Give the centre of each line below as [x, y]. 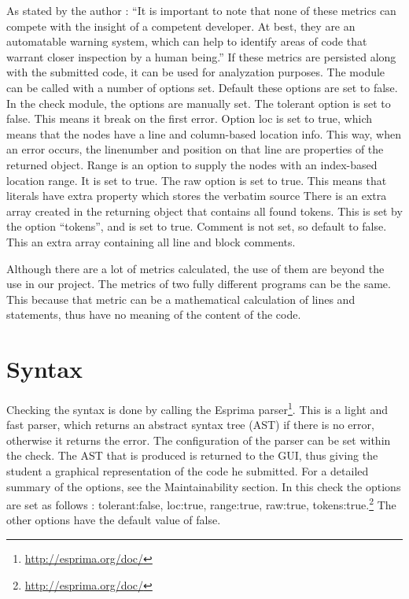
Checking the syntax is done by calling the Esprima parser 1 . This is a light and [197, 408]
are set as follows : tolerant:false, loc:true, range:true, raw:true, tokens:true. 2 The [201, 503]
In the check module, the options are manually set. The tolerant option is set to [199, 103]
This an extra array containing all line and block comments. [151, 241]
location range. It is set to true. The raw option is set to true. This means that [197, 180]
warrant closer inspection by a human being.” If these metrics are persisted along [201, 56]
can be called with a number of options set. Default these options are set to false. [202, 87]
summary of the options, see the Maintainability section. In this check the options [204, 486]
